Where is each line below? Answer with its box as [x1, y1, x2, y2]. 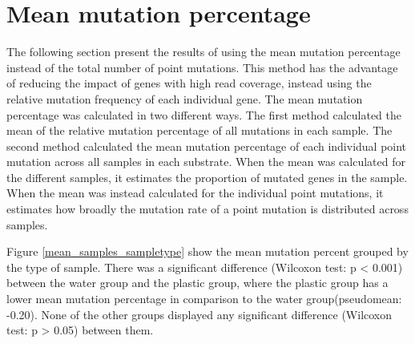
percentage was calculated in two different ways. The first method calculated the [6, 106, 402, 123]
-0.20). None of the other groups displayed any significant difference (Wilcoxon [6, 306, 393, 322]
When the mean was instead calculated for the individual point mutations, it [6, 184, 384, 201]
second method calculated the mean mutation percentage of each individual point [6, 137, 407, 154]
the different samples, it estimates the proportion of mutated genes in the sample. [6, 168, 408, 185]
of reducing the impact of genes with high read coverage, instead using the [6, 75, 372, 91]
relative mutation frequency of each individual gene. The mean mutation [6, 90, 363, 107]
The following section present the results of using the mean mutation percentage [6, 43, 401, 60]
